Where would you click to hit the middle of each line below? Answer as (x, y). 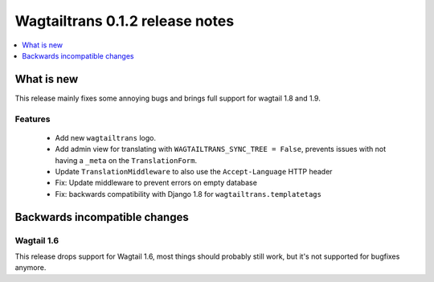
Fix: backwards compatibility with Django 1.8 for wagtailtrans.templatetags (188, 194)
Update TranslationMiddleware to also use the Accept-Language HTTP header (194, 171)
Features (33, 119)
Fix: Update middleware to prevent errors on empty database (156, 183)
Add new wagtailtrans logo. (106, 137)
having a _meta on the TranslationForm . (126, 160)
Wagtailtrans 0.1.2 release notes (125, 21)
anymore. (31, 268)
